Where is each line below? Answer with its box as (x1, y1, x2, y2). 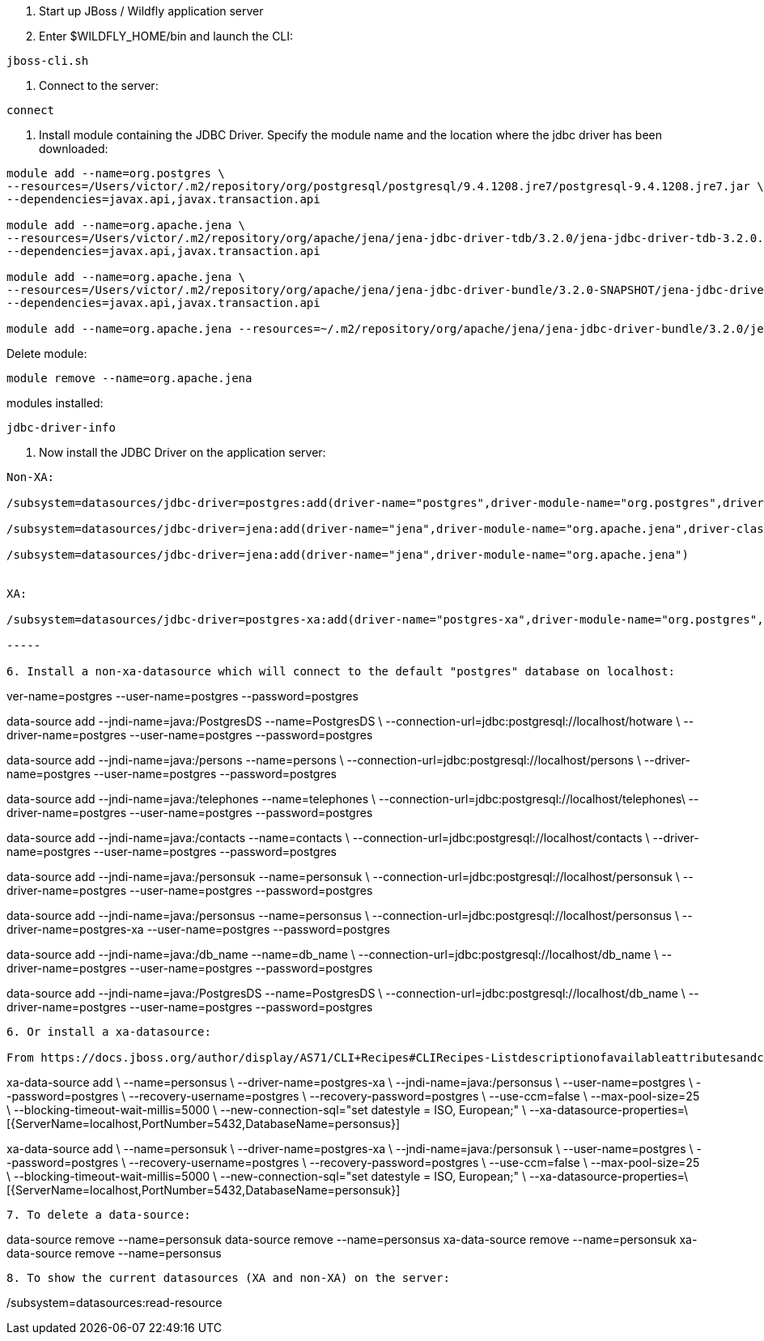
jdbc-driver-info (6, 421, 116, 434)
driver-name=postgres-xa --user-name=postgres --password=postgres (6, 922, 390, 936)
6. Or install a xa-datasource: (6, 1025, 211, 1038)
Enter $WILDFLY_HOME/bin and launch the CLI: (39, 29, 294, 43)
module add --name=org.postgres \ (6, 167, 225, 180)
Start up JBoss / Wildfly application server (39, 4, 264, 18)
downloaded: (39, 142, 108, 155)
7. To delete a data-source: (6, 1208, 191, 1221)
